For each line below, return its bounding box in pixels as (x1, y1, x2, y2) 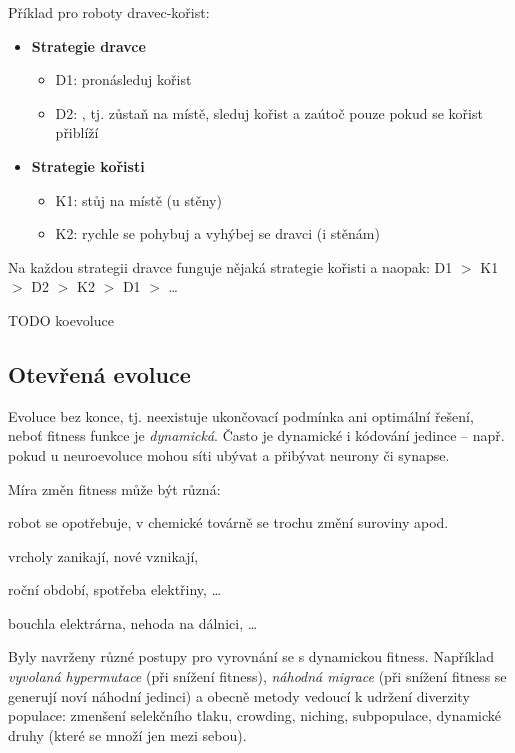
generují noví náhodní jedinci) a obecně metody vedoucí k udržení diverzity (8, 685, 470, 706)
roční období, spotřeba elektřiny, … (8, 579, 222, 600)
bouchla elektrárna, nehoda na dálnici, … (8, 612, 258, 633)
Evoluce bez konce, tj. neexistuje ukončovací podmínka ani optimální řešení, (8, 405, 474, 426)
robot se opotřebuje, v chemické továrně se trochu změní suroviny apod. (8, 512, 449, 533)
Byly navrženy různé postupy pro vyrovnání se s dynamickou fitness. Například (8, 646, 495, 667)
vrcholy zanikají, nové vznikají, (8, 545, 199, 566)
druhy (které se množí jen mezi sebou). (8, 724, 247, 745)
